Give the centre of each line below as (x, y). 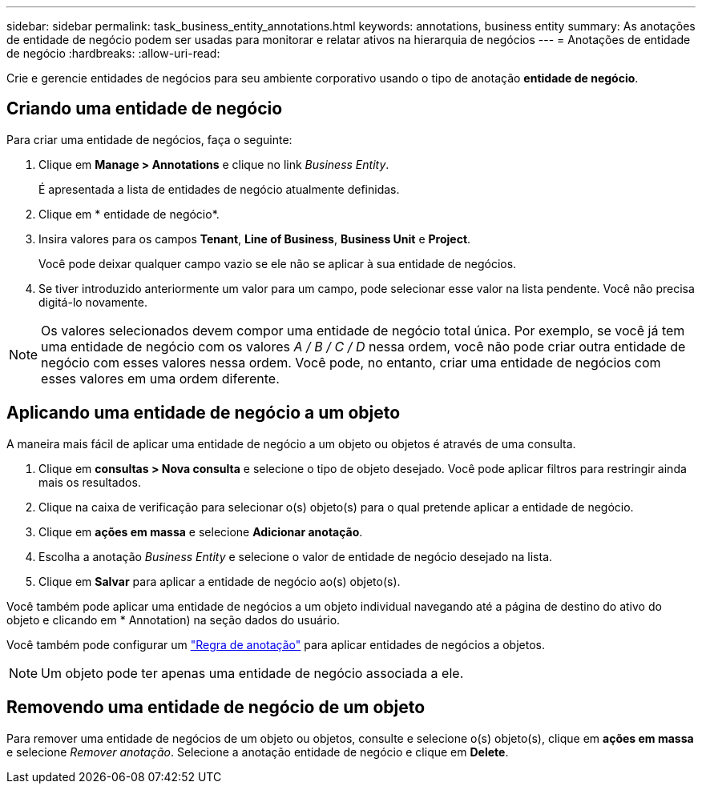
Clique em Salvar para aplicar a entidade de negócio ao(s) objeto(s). (220, 581)
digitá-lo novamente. (93, 302)
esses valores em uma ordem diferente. (160, 378)
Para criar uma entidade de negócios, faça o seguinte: (149, 139)
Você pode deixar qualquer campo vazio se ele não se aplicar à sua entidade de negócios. (278, 263)
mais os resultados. (90, 482)
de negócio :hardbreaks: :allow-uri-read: (113, 53)
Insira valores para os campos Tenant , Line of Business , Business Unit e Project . (255, 239)
